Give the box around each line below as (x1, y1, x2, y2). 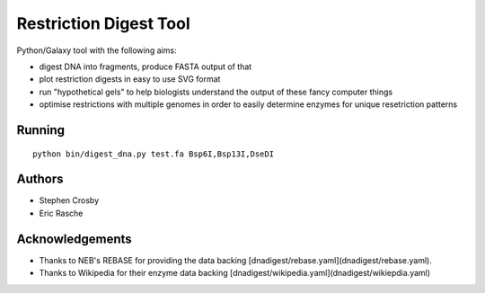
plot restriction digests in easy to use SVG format (39, 74, 221, 84)
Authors (16, 172, 64, 187)
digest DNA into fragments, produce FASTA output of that (39, 61, 252, 72)
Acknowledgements (16, 231, 132, 246)
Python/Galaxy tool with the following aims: (16, 45, 177, 56)
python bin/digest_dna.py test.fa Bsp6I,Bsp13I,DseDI (32, 148, 274, 159)
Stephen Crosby (39, 195, 100, 206)
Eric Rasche (39, 208, 84, 218)
